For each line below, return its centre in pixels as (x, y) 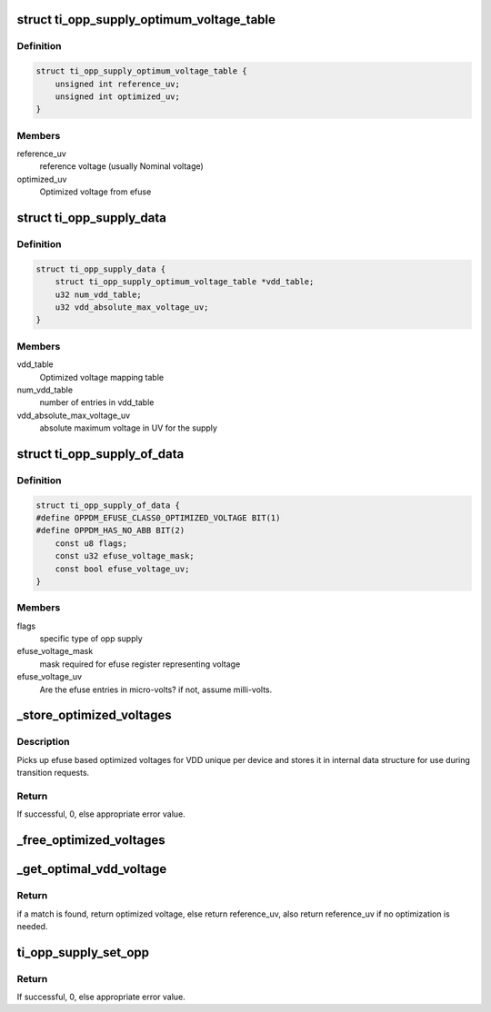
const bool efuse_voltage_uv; (122, 569)
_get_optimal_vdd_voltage (92, 869)
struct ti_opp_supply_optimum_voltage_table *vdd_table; (185, 282)
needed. (32, 926)
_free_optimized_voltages (91, 840)
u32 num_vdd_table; (99, 294)
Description (43, 742)
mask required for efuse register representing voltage (140, 664)
